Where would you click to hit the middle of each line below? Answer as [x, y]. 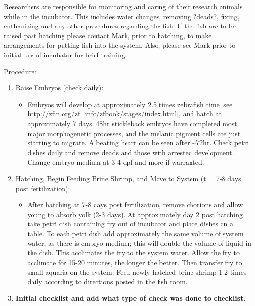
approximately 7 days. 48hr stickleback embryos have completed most [132, 123]
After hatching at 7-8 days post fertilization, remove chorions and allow [135, 205]
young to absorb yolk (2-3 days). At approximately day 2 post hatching [135, 214]
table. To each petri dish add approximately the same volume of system [135, 233]
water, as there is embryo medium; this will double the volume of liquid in [139, 243]
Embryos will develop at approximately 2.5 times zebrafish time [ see [130, 104]
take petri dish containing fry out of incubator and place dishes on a [130, 224]
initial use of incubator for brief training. [65, 54]
